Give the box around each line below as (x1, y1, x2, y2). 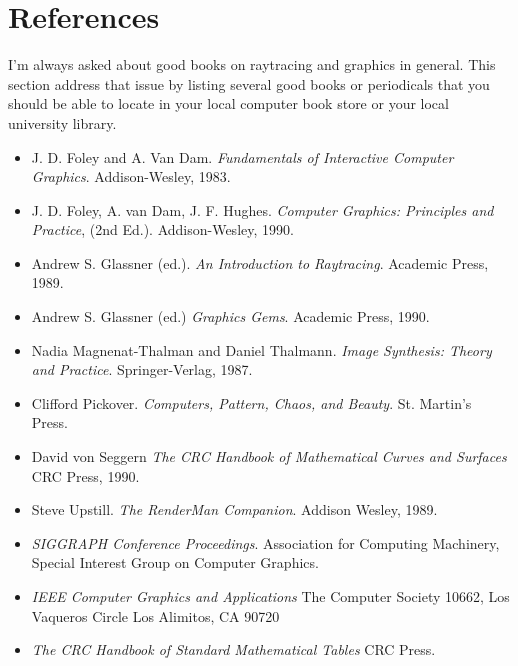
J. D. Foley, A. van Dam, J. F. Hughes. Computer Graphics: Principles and (31, 199, 494, 220)
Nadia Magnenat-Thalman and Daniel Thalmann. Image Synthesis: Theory (31, 339, 492, 360)
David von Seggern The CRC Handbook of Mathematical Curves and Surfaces (31, 446, 507, 467)
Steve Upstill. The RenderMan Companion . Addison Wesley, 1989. (31, 499, 438, 520)
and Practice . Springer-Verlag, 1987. (31, 359, 253, 380)
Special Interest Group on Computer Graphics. (31, 552, 319, 573)
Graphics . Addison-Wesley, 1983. (31, 166, 231, 187)
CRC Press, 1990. (31, 465, 140, 486)
